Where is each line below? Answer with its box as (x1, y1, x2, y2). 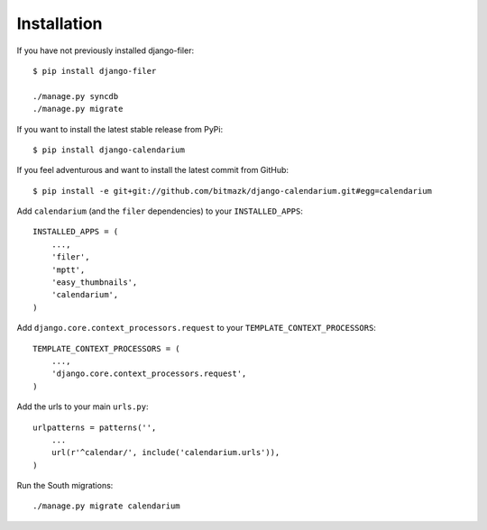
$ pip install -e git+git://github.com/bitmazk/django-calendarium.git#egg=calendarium (32, 186, 433, 196)
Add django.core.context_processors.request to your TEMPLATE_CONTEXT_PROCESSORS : (16, 323, 376, 334)
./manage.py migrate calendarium (32, 501, 180, 511)
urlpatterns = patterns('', (32, 422, 157, 433)
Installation (16, 14, 103, 33)
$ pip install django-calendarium (32, 144, 185, 155)
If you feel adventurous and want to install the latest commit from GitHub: (16, 165, 289, 176)
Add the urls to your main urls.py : (16, 401, 149, 412)
